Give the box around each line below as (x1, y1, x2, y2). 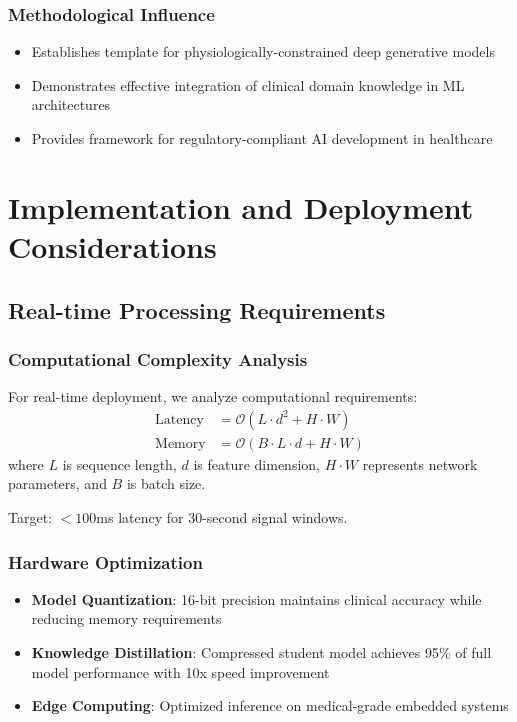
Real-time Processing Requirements (8, 294, 386, 325)
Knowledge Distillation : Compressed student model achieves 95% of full (31, 642, 492, 662)
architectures (31, 94, 111, 115)
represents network (362, 453, 478, 474)
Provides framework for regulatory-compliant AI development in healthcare (31, 128, 493, 148)
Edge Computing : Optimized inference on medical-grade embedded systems (31, 695, 509, 716)
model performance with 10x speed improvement (31, 661, 330, 682)
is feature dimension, (193, 453, 320, 474)
